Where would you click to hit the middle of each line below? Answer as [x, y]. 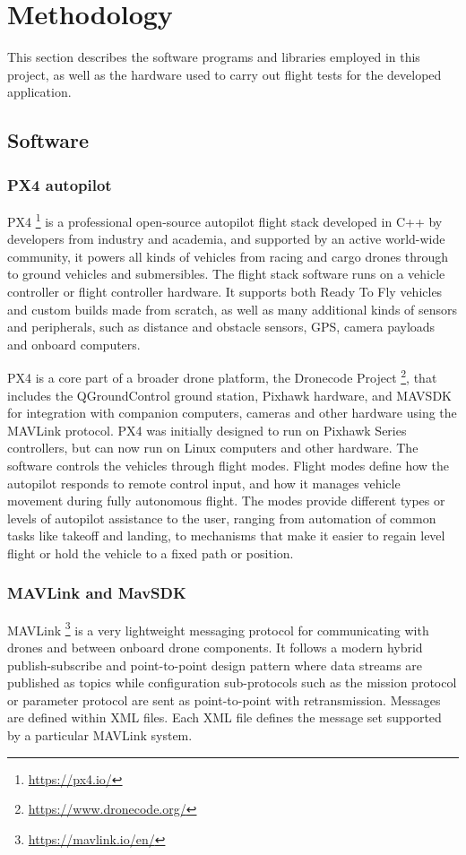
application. [39, 92]
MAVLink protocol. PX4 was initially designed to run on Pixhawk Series [207, 430]
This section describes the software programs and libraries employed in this [214, 57]
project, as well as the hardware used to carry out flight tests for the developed [224, 74]
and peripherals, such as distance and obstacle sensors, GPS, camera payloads [221, 327]
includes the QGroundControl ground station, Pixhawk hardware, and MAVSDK [229, 395]
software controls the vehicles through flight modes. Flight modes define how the [229, 465]
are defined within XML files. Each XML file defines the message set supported [224, 717]
